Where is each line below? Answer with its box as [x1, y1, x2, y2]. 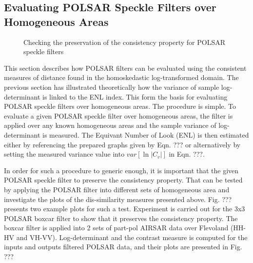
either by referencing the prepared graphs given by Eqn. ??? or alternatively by [4, 139, 241, 149]
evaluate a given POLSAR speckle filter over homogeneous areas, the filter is [4, 110, 233, 121]
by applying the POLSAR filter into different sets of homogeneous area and [4, 184, 230, 194]
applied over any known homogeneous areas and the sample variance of [4, 120, 216, 130]
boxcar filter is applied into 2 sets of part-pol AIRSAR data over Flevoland [4, 223, 229, 233]
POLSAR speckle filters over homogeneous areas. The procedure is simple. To [4, 101, 236, 111]
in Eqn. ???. [169, 149, 205, 159]
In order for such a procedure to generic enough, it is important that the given [4, 165, 239, 175]
